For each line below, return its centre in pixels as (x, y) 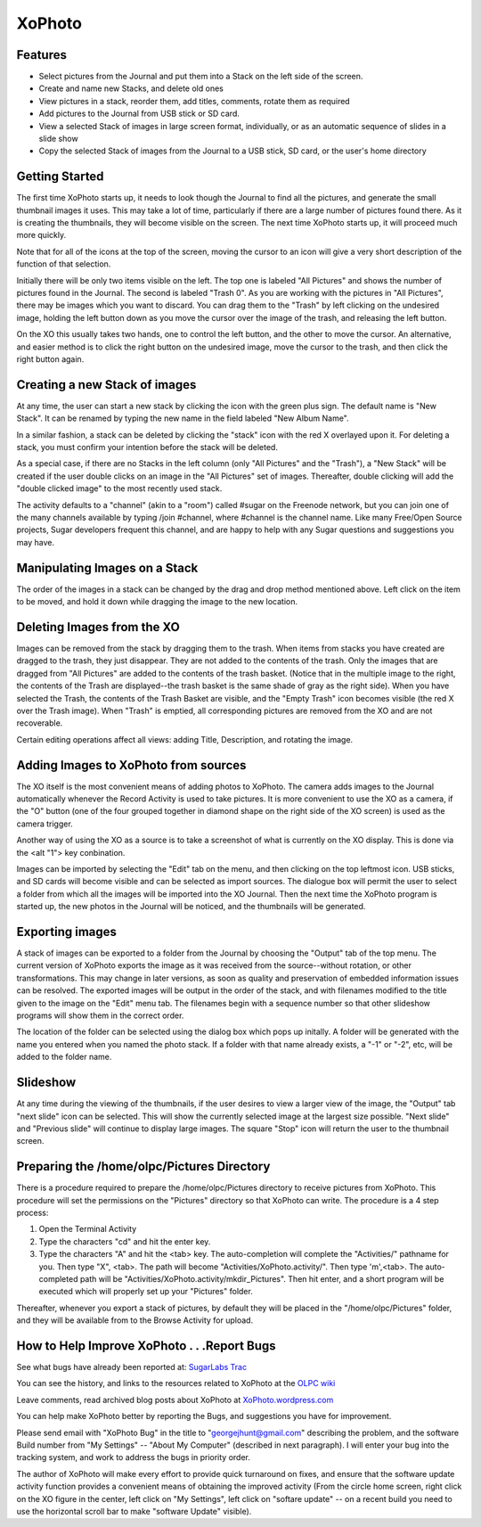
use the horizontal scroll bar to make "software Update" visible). (134, 1511)
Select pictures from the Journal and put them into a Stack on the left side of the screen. (201, 77)
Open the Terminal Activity (88, 1229)
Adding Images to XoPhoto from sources (131, 765)
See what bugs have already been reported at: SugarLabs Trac (132, 1367)
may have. (36, 542)
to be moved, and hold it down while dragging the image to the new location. (157, 602)
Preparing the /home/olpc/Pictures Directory (143, 1166)
